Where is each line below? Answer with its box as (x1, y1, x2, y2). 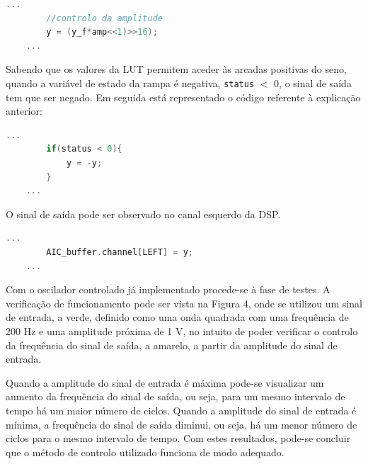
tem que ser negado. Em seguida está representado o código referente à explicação (6, 89, 361, 104)
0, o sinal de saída (274, 75, 352, 90)
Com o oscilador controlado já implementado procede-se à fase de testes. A (6, 282, 330, 297)
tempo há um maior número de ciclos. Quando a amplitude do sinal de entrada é (6, 402, 357, 417)
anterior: (6, 103, 42, 118)
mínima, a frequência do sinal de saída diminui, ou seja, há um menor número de (6, 417, 357, 431)
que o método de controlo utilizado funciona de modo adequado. (6, 444, 284, 459)
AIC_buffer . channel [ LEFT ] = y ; (46, 247, 193, 257)
